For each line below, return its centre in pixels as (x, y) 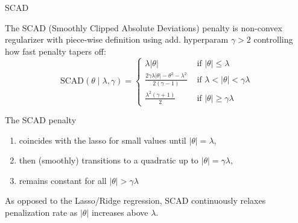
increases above (120, 212)
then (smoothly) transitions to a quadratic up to (109, 160)
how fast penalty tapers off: (55, 51)
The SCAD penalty (41, 120)
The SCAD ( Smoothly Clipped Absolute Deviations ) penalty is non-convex (144, 27)
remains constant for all (63, 180)
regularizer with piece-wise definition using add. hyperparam (117, 39)
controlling (273, 39)
